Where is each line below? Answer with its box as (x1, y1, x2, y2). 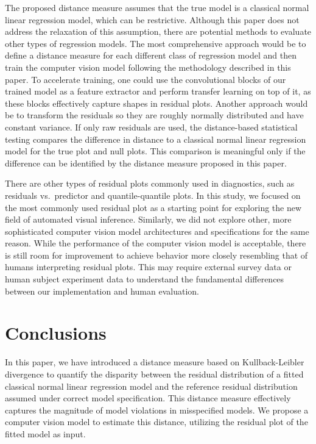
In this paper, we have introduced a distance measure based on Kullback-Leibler (5, 356, 304, 368)
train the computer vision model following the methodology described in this (5, 60, 291, 73)
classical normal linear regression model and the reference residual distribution (5, 379, 298, 392)
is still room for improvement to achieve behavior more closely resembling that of (5, 248, 308, 261)
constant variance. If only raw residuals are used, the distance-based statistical (5, 120, 298, 133)
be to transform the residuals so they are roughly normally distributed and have (5, 109, 304, 121)
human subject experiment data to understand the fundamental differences (5, 273, 284, 285)
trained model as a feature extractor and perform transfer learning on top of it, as (5, 85, 311, 98)
